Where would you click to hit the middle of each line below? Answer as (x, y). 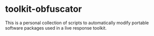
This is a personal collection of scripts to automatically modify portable (77, 23)
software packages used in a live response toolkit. (56, 28)
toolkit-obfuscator (44, 9)
